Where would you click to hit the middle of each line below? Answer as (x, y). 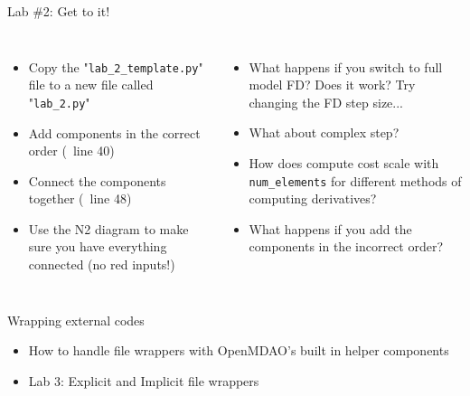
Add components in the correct (114, 132)
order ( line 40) (71, 151)
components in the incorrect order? (346, 246)
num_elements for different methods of (355, 180)
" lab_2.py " (59, 102)
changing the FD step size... (326, 102)
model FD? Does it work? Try (332, 85)
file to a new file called (91, 85)
